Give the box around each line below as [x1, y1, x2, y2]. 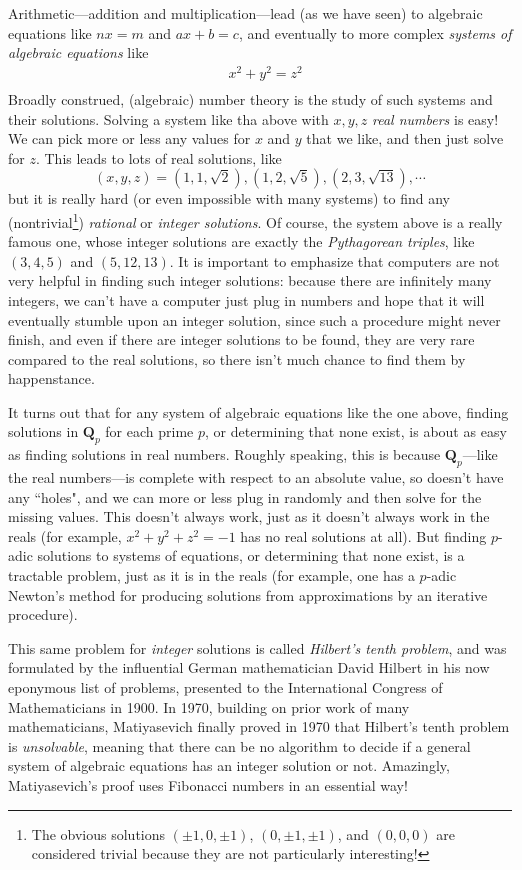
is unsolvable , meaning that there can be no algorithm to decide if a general [8, 735, 471, 756]
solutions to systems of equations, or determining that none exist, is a [37, 545, 465, 566]
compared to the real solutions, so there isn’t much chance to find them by [8, 348, 466, 369]
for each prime [105, 421, 194, 442]
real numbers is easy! [372, 108, 499, 129]
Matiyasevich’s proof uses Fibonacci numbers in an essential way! [8, 774, 408, 795]
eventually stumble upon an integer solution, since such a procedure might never [8, 309, 501, 330]
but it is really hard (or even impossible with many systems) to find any [8, 188, 450, 209]
